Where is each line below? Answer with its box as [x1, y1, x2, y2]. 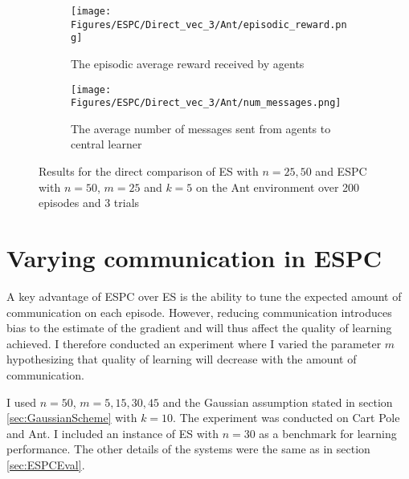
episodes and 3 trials [39, 194, 140, 211]
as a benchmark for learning [259, 424, 397, 441]
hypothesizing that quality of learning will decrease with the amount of [6, 351, 357, 367]
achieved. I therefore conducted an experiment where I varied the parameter [6, 335, 382, 351]
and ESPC [315, 163, 367, 180]
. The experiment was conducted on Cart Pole [173, 409, 400, 426]
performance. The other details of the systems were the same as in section [6, 440, 370, 457]
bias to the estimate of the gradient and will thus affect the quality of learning [6, 319, 392, 336]
